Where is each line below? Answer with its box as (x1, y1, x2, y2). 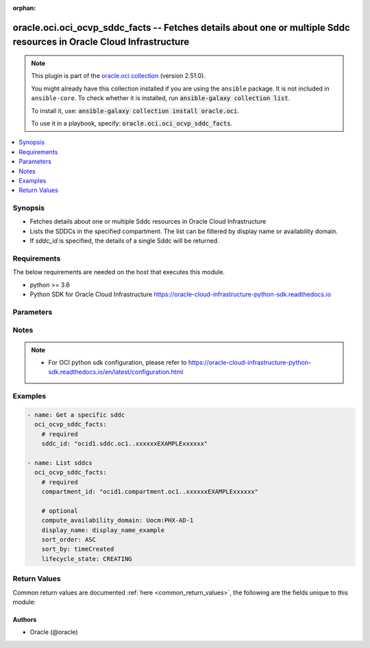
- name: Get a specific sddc (27, 411, 125, 418)
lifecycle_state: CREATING (41, 555, 133, 562)
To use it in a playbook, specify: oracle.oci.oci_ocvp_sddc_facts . (31, 119, 233, 127)
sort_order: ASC (41, 536, 96, 544)
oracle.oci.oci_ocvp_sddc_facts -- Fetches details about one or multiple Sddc (12, 21, 351, 34)
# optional (41, 507, 78, 514)
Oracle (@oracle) (29, 628, 78, 636)
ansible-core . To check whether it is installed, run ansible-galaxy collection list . (31, 94, 291, 102)
